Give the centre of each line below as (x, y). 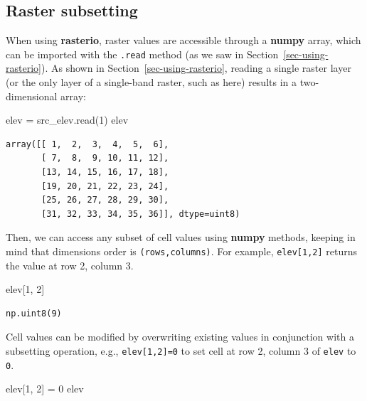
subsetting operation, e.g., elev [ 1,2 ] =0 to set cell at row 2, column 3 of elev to (181, 351)
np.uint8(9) (34, 313)
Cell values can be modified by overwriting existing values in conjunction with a (180, 337)
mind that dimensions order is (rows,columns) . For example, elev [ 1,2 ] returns (182, 251)
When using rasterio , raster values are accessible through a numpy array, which (183, 40)
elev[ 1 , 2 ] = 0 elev (45, 389)
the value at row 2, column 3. (70, 265)
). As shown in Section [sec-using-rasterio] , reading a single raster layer (196, 68)
